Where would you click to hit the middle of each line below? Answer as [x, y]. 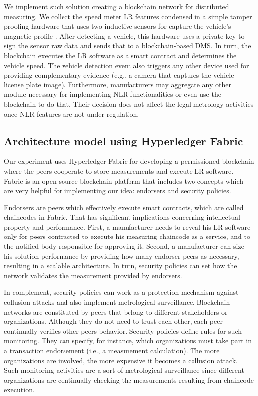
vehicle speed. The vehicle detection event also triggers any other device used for [127, 65]
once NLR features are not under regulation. [72, 114]
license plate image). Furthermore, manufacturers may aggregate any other [118, 84]
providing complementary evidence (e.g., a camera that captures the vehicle [119, 75]
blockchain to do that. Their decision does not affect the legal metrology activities [129, 104]
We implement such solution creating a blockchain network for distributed [117, 6]
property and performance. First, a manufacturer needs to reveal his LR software [127, 226]
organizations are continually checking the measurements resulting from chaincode [129, 379]
